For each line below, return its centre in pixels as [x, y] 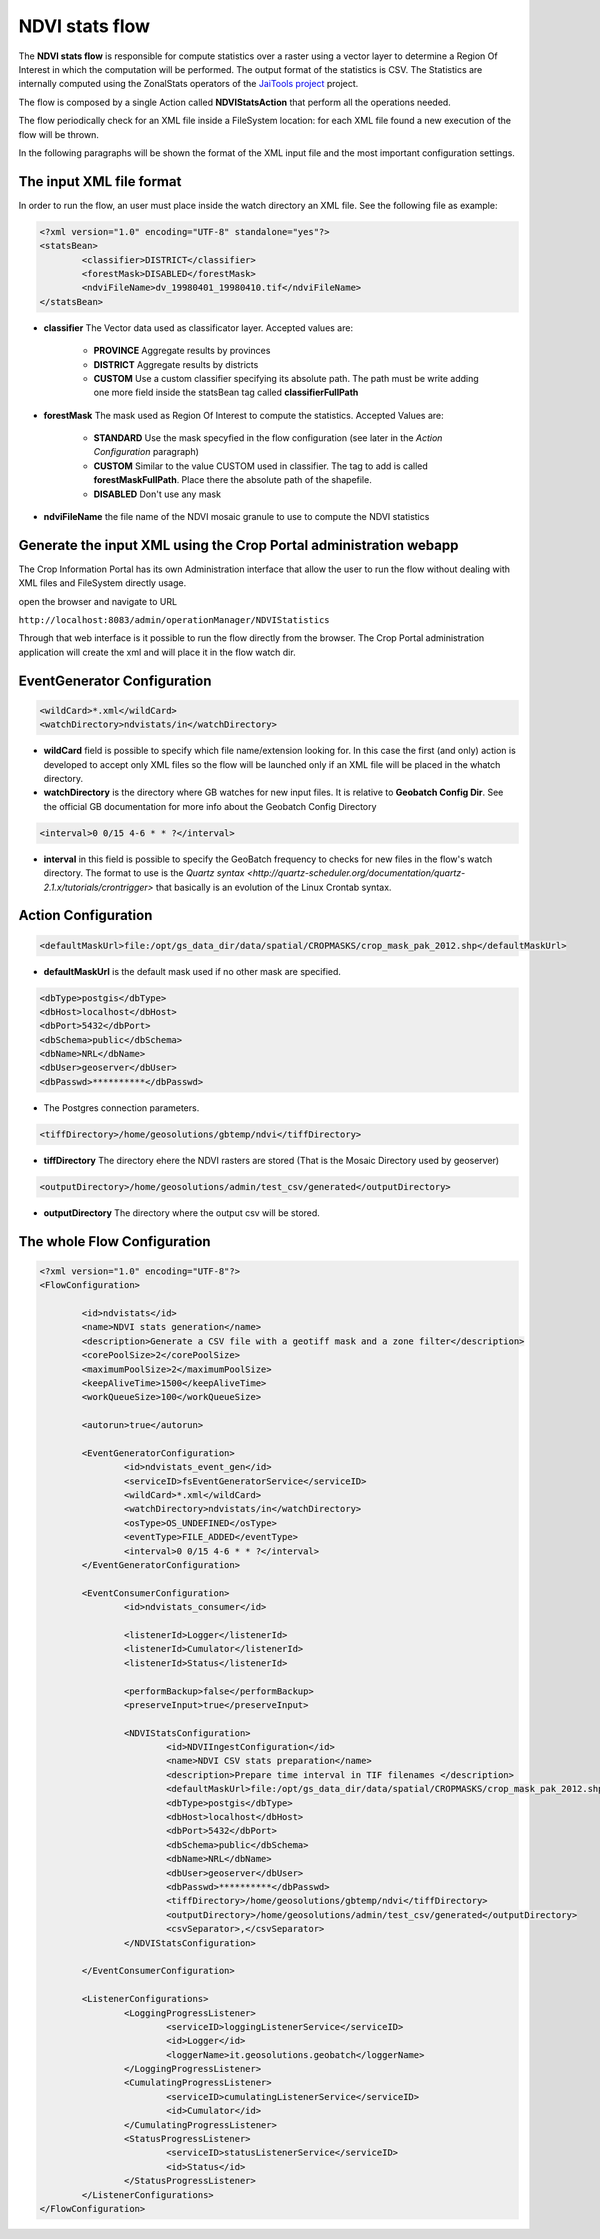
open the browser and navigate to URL [98, 601]
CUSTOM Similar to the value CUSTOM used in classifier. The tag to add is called [261, 466]
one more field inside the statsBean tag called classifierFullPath [226, 392]
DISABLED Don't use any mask [157, 494]
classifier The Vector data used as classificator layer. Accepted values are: [198, 327]
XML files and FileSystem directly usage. [102, 583]
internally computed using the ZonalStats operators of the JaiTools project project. [188, 84]
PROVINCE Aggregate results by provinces [182, 351]
